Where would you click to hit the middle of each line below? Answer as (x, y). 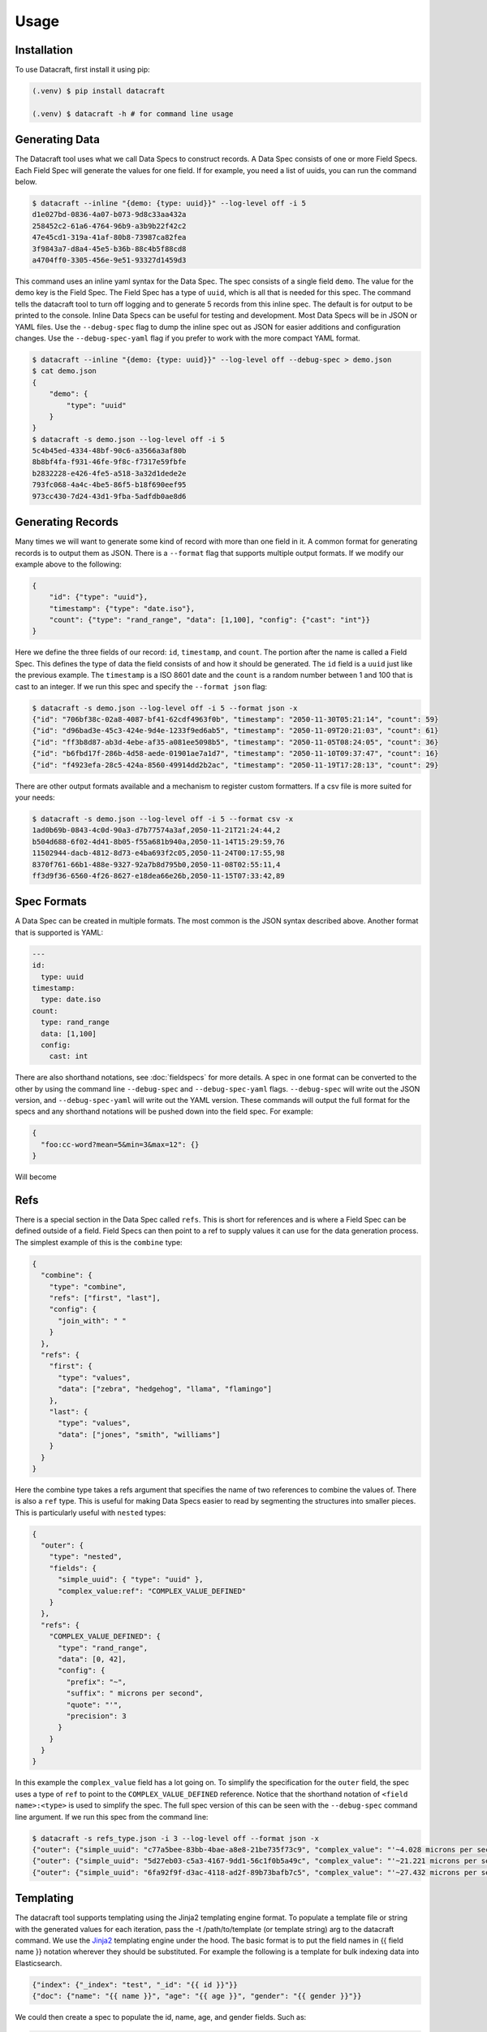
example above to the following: (68, 564)
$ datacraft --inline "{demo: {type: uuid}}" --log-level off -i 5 (169, 204)
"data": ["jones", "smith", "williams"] (139, 1434)
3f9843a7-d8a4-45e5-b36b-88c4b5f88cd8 (109, 249)
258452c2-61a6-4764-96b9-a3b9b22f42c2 (109, 226)
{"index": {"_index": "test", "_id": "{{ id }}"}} (135, 1984)
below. (26, 182)
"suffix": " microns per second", (135, 1693)
